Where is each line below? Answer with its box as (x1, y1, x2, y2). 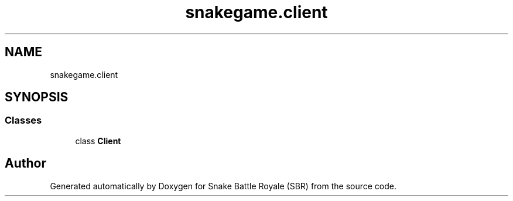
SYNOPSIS (5, 90, 69, 105)
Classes (5, 114, 42, 127)
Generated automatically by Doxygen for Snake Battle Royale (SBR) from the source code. (50, 180, 397, 191)
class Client (75, 135, 121, 146)
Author (5, 156, 46, 171)
